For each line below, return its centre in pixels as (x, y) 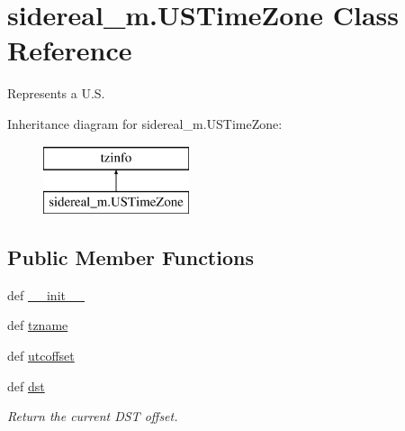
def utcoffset (41, 356)
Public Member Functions (130, 257)
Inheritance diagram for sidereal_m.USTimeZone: (145, 123)
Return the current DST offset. (93, 416)
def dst (26, 385)
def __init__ (46, 294)
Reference (70, 50)
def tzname (38, 325)
